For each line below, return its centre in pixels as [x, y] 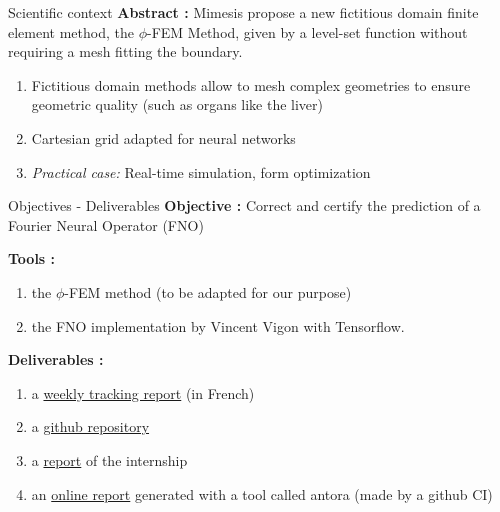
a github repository [90, 426]
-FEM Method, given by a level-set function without [307, 31]
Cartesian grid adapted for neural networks [163, 137]
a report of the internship [109, 459]
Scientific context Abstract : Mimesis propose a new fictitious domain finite [243, 12]
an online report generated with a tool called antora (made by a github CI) [262, 493]
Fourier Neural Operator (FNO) [106, 224]
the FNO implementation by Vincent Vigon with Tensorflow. [218, 325]
